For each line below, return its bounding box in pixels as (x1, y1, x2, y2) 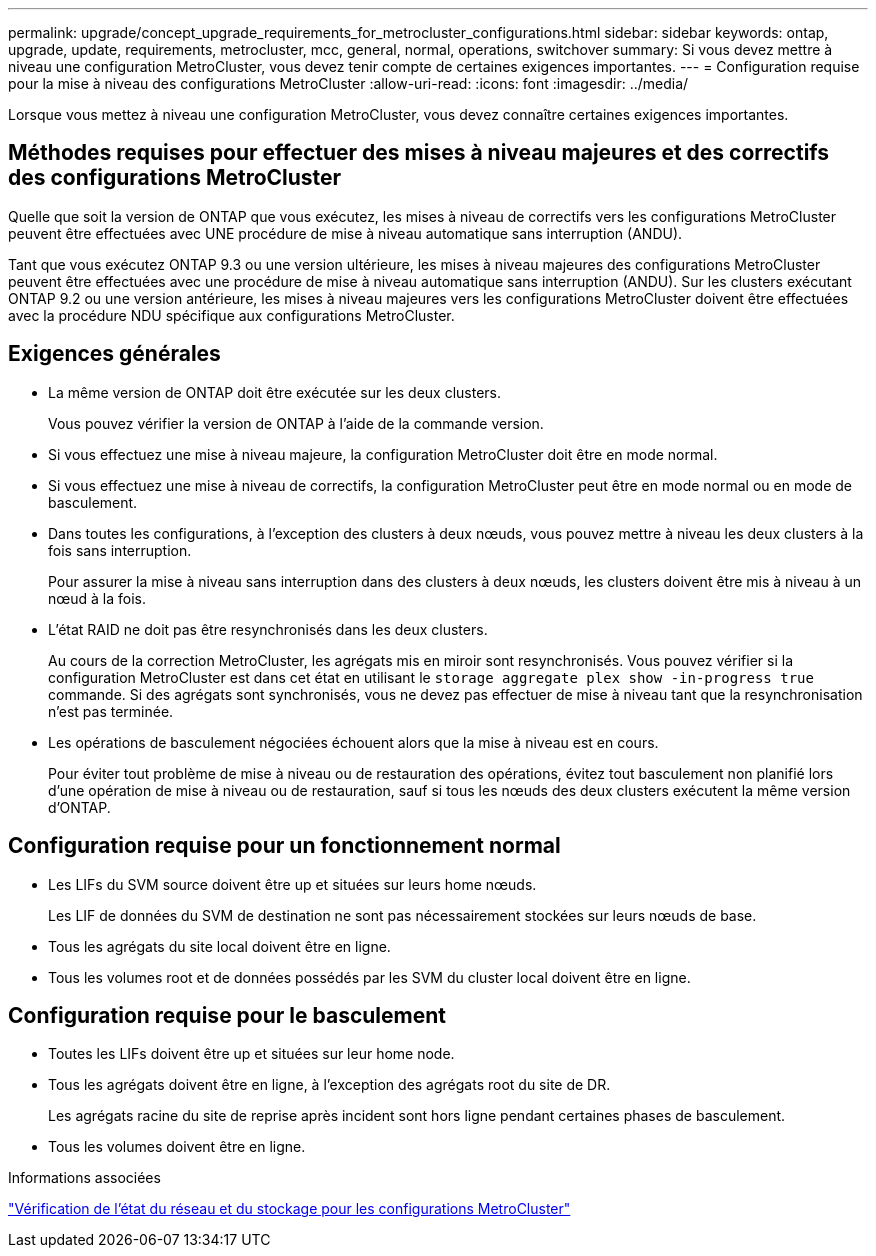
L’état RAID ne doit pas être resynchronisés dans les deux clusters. (48, 620, 488, 638)
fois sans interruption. (48, 541, 192, 559)
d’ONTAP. (48, 798, 111, 816)
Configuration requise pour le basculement (8, 1002, 446, 1028)
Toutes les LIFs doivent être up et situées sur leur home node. (48, 1045, 455, 1063)
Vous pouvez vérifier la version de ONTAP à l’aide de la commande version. (48, 414, 544, 432)
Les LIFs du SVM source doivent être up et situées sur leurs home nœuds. (48, 875, 537, 893)
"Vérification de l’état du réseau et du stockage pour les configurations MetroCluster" (8, 1200, 571, 1218)
